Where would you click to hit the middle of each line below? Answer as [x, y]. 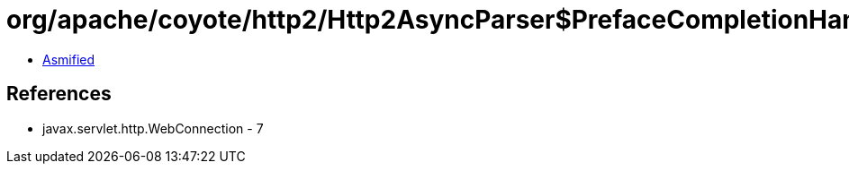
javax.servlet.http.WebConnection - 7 [153, 128]
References [59, 94]
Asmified [69, 59]
